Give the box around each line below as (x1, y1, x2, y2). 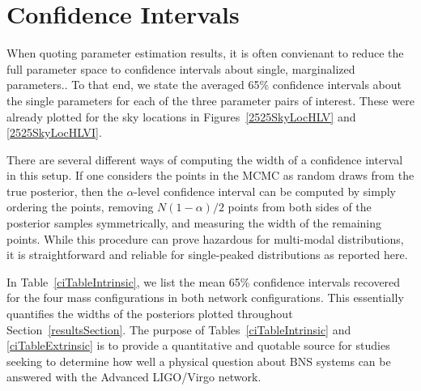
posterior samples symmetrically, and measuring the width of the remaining (6, 215, 381, 232)
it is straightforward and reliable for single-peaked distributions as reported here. (6, 246, 408, 263)
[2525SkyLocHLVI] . (6, 124, 102, 141)
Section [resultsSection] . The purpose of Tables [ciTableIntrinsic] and (6, 321, 351, 338)
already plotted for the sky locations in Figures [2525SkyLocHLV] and (6, 108, 356, 125)
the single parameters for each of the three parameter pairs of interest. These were (6, 91, 415, 108)
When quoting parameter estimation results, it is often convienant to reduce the (6, 45, 404, 62)
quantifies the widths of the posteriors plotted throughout (6, 305, 293, 322)
